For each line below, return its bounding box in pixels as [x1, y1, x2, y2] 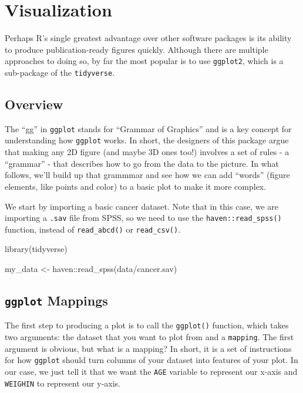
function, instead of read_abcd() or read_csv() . [5, 223, 181, 235]
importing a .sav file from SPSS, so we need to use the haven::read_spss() [5, 211, 282, 224]
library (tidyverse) [5, 243, 68, 255]
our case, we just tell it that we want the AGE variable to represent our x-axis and [5, 365, 298, 377]
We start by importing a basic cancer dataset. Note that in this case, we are [5, 200, 278, 212]
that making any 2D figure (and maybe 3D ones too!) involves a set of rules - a [5, 146, 289, 158]
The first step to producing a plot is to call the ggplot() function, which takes [5, 319, 289, 331]
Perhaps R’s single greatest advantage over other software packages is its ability [5, 32, 292, 44]
